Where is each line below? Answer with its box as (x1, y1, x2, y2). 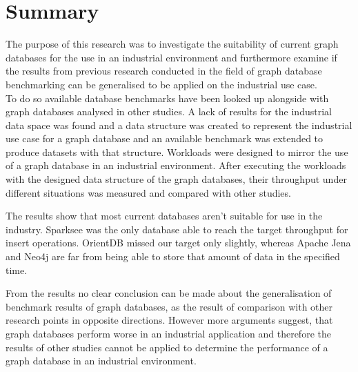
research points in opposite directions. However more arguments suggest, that (6, 313, 333, 327)
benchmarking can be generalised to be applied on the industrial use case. (6, 77, 317, 91)
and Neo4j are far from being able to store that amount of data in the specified (6, 249, 340, 264)
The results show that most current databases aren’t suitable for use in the (6, 208, 323, 223)
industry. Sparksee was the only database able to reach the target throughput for (6, 222, 348, 236)
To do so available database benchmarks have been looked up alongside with (6, 90, 329, 105)
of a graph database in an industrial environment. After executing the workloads (6, 158, 346, 173)
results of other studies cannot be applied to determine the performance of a (6, 340, 328, 354)
